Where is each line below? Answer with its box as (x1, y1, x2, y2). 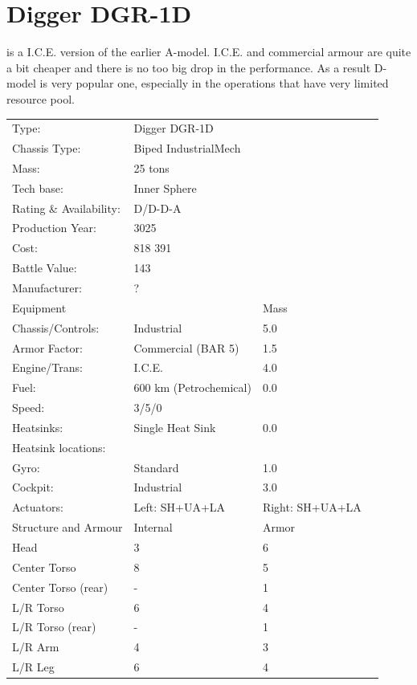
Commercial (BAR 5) (133, 339, 239, 356)
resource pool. (6, 90, 75, 107)
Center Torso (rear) (12, 578, 108, 595)
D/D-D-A (133, 199, 182, 216)
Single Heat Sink (133, 418, 216, 435)
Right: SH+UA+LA (262, 499, 362, 516)
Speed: (12, 399, 45, 416)
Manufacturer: (12, 279, 82, 296)
